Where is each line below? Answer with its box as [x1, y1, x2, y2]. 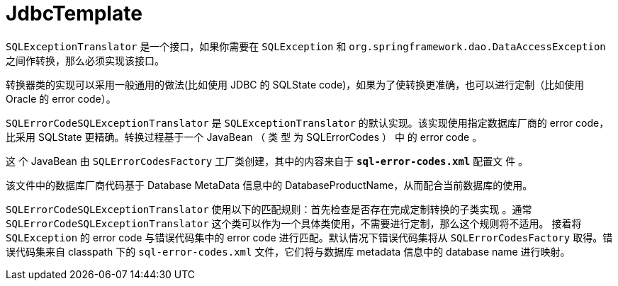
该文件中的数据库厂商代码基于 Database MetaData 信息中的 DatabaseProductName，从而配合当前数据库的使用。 [6, 178, 533, 191]
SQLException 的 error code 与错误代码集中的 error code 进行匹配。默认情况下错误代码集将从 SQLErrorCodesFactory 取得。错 [6, 231, 613, 244]
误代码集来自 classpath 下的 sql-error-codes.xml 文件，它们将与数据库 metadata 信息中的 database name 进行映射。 [6, 245, 571, 258]
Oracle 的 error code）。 [6, 92, 116, 105]
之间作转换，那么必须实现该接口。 [6, 54, 164, 67]
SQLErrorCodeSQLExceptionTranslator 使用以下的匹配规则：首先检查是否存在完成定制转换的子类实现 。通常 [6, 202, 532, 215]
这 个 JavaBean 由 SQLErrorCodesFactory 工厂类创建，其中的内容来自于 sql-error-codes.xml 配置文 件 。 [6, 154, 529, 167]
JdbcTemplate [6, 1, 142, 25]
